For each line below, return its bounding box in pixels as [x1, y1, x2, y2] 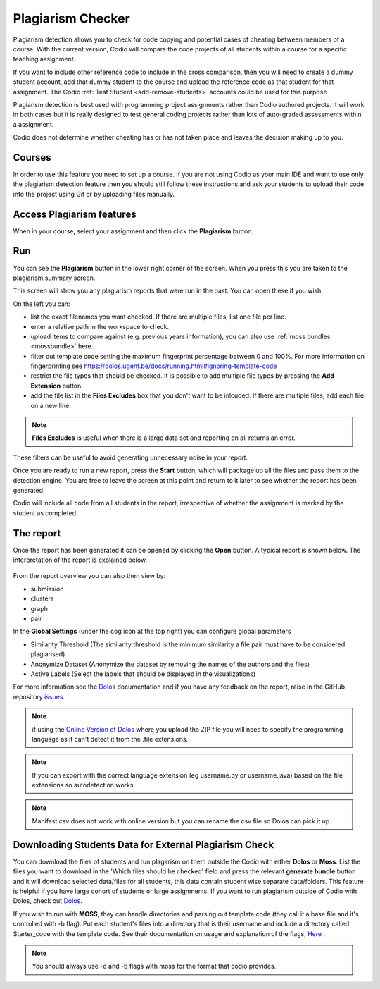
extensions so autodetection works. [32, 781, 136, 790]
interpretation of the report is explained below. [13, 555, 148, 564]
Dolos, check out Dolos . [13, 897, 82, 905]
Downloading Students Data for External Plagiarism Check [13, 839, 274, 851]
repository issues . [13, 692, 65, 701]
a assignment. [13, 120, 54, 128]
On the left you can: [13, 300, 70, 308]
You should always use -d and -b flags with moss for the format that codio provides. [32, 962, 277, 971]
